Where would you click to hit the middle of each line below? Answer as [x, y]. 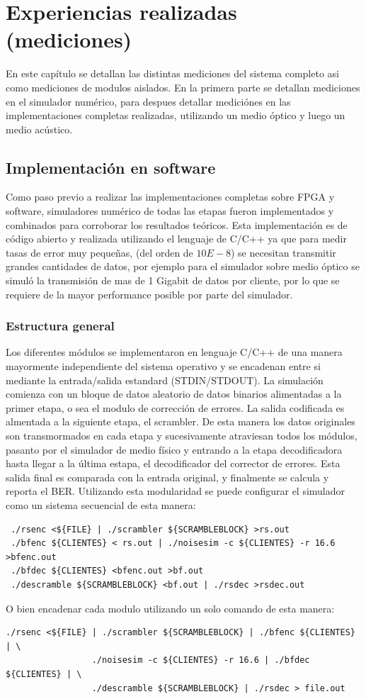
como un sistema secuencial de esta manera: [101, 504]
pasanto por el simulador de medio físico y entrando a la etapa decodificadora [174, 449]
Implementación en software [111, 167]
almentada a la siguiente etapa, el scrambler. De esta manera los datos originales [181, 421]
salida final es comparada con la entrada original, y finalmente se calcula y [167, 477]
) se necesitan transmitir [283, 252]
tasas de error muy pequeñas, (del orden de [99, 252]
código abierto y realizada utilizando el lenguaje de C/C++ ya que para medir [177, 239]
